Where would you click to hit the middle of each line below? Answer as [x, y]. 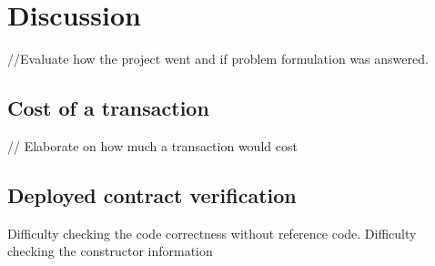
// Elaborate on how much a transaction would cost [152, 145]
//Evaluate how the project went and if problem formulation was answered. [218, 59]
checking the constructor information [110, 251]
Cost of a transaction [108, 108]
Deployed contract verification [152, 194]
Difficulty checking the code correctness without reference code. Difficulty [212, 233]
